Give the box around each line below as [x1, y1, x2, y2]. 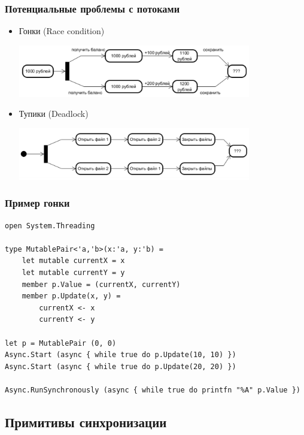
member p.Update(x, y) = [22, 292, 121, 301]
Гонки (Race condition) [19, 25, 105, 37]
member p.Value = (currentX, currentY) [22, 280, 181, 289]
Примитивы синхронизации [5, 412, 167, 431]
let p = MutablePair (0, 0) [5, 339, 117, 348]
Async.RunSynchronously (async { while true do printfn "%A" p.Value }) [5, 385, 300, 394]
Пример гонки [5, 195, 70, 210]
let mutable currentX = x [22, 256, 125, 265]
